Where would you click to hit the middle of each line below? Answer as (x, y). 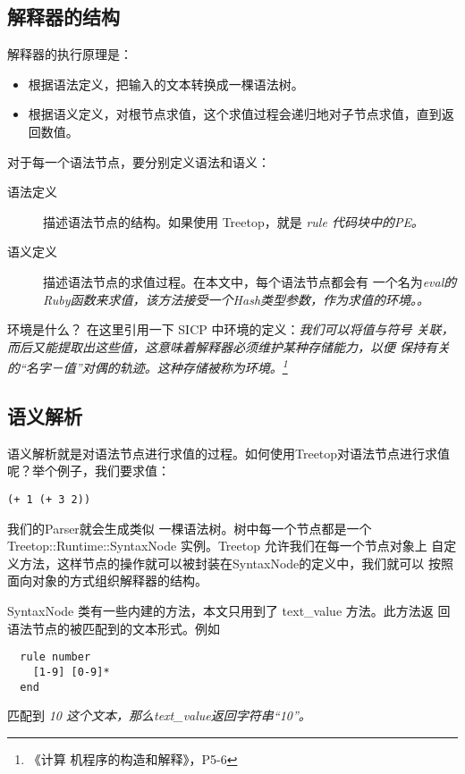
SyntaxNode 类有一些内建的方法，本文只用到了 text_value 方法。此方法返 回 (229, 610)
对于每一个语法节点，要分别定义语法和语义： (139, 161)
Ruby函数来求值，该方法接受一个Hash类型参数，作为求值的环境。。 (237, 299)
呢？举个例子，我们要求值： (89, 471)
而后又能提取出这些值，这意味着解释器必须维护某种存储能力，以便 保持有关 (229, 346)
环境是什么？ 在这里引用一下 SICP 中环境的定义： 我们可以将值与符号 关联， (231, 329)
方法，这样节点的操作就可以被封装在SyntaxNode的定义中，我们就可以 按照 (236, 563)
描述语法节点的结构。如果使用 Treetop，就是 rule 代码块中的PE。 (233, 221)
